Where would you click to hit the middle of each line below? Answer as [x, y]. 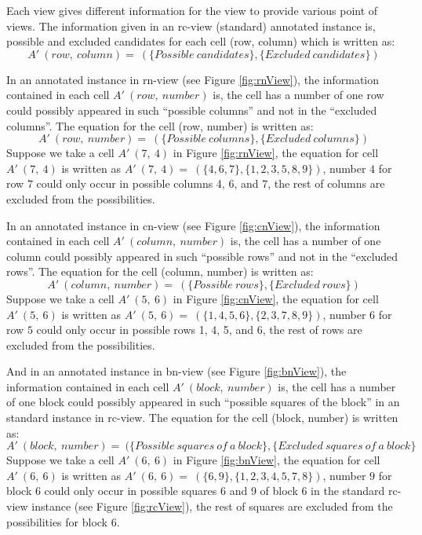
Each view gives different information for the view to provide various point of [192, 10]
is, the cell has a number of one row [298, 95]
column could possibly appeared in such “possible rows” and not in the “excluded [202, 256]
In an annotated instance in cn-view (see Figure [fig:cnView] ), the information [193, 225]
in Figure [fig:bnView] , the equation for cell [276, 460]
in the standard [348, 491]
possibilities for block [57, 521]
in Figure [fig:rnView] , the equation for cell [276, 153]
